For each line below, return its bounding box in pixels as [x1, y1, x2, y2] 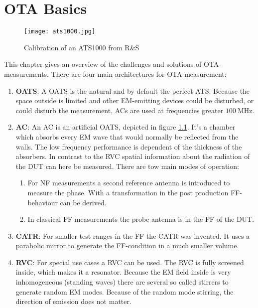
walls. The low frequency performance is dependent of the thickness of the [15, 141, 242, 152]
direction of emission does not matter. [15, 296, 131, 307]
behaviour [27, 197, 58, 207]
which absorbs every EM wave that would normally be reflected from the [15, 131, 239, 142]
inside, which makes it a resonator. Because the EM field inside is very [15, 267, 231, 277]
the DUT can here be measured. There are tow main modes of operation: [15, 160, 239, 171]
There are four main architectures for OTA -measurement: [51, 68, 227, 79]
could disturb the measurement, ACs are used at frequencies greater [15, 105, 224, 115]
